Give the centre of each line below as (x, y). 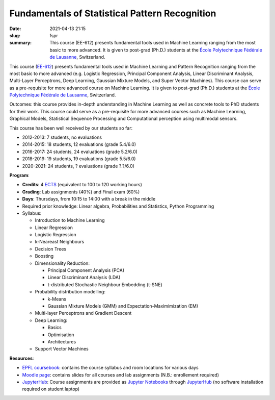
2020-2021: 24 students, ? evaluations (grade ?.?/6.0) (78, 166)
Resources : (22, 358)
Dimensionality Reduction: (62, 263)
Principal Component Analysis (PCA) (86, 270)
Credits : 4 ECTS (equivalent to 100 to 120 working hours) (82, 185)
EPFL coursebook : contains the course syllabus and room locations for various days (110, 368)
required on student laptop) (51, 389)
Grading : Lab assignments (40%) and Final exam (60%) (81, 192)
